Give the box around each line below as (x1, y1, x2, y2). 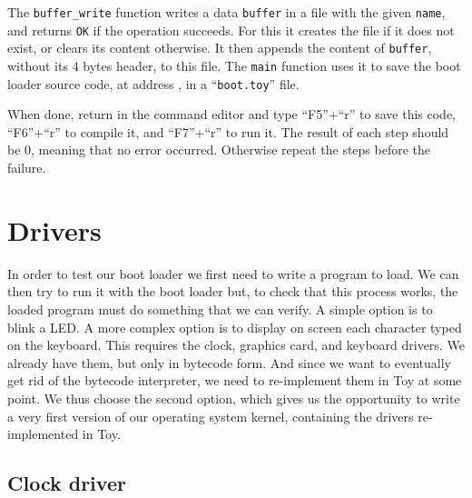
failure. (7, 158, 46, 177)
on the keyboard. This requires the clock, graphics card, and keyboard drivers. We (7, 335, 465, 354)
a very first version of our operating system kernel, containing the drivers (7, 406, 414, 425)
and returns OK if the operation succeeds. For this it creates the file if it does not (7, 20, 455, 39)
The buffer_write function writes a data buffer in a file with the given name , (7, 3, 446, 21)
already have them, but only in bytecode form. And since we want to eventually (7, 353, 451, 372)
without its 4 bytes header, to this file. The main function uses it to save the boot (7, 55, 461, 75)
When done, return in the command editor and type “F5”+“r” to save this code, (7, 105, 457, 124)
